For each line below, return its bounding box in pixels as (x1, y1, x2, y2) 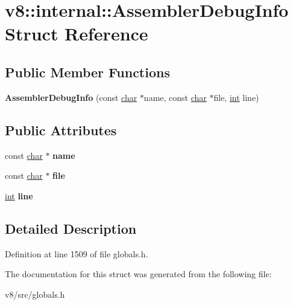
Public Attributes (5, 120, 117, 139)
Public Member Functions (5, 62, 170, 81)
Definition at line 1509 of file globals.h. (5, 247, 148, 260)
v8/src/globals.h (5, 287, 65, 300)
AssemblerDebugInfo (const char (5, 91, 137, 103)
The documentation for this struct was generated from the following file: (5, 268, 272, 280)
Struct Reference (5, 21, 148, 46)
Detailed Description (5, 219, 137, 237)
